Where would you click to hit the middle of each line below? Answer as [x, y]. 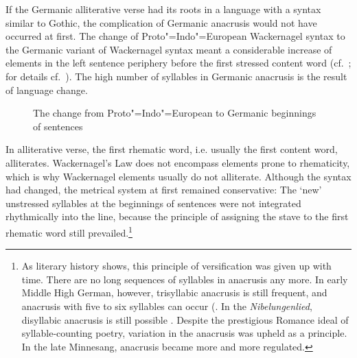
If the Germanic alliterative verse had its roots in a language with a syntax [163, 9]
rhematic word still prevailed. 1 [69, 231]
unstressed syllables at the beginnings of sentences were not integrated [153, 203]
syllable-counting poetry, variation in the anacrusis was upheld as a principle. [184, 333]
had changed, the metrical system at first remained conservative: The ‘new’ [164, 190]
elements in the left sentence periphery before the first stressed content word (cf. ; [178, 63]
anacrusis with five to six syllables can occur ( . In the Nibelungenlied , [167, 306]
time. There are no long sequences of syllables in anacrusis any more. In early [185, 279]
